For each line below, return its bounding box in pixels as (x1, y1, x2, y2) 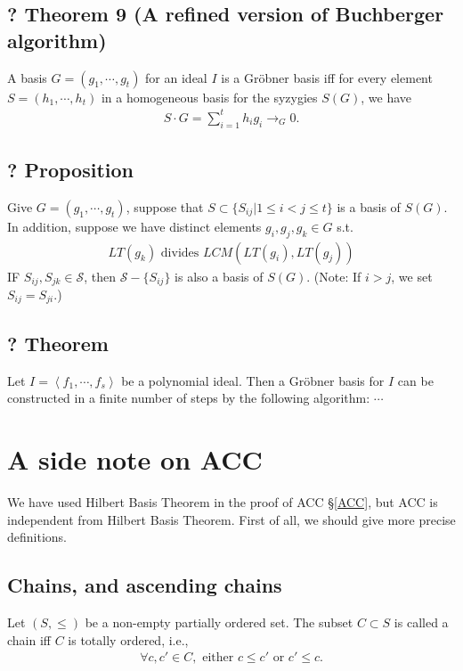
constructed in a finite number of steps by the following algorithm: (7, 389, 370, 407)
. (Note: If (306, 266, 361, 285)
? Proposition (7, 155, 134, 183)
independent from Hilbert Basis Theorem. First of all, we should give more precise (7, 510, 456, 528)
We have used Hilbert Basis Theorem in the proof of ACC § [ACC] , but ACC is (7, 492, 438, 511)
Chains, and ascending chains (7, 571, 282, 599)
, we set (391, 266, 433, 285)
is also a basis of (175, 266, 264, 285)
